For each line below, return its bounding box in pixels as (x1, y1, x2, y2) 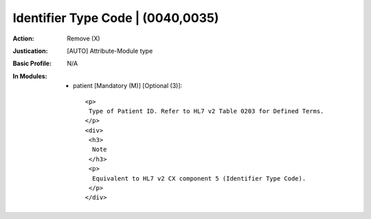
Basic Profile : (12, 59, 52, 68)
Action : (12, 34, 34, 43)
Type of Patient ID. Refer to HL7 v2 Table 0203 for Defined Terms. (88, 107, 324, 115)
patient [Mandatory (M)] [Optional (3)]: (73, 82, 183, 90)
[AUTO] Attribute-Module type (67, 47, 153, 55)
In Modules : (12, 72, 47, 80)
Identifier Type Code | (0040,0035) (12, 10, 219, 25)
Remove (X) (67, 34, 100, 43)
